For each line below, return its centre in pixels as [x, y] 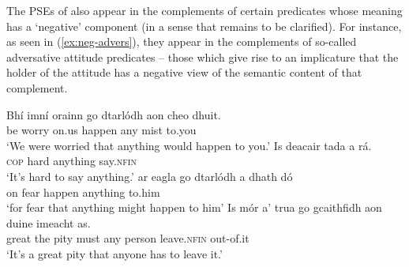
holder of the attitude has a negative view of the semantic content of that [184, 72]
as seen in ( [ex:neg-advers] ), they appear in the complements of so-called [182, 41]
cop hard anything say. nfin [71, 161]
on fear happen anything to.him [83, 192]
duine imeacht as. [49, 222]
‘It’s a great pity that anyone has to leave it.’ [114, 253]
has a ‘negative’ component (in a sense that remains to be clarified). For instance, [204, 26]
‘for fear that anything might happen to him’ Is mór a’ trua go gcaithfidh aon [194, 207]
